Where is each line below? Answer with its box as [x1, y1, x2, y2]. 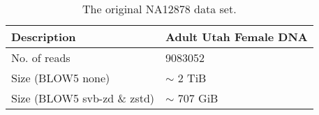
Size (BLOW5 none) [11, 70, 110, 86]
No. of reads [11, 49, 71, 66]
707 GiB [177, 90, 218, 106]
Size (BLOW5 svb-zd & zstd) [11, 90, 155, 106]
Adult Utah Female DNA [165, 29, 308, 45]
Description [11, 29, 76, 45]
